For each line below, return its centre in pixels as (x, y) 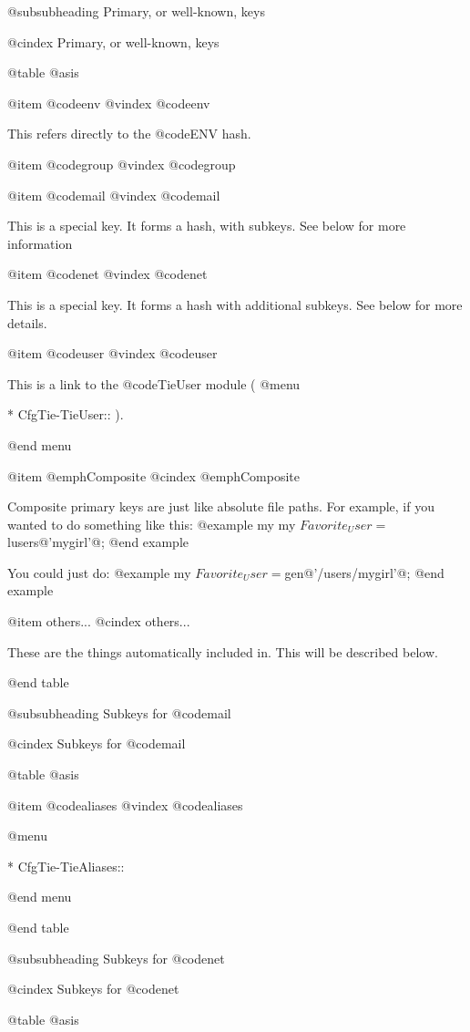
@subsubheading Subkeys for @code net (116, 958)
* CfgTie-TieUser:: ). (66, 414)
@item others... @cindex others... (99, 621)
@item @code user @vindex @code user (112, 353)
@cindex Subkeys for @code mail (97, 743)
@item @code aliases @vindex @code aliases (125, 805)
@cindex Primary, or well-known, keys (113, 41)
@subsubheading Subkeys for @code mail (119, 712)
